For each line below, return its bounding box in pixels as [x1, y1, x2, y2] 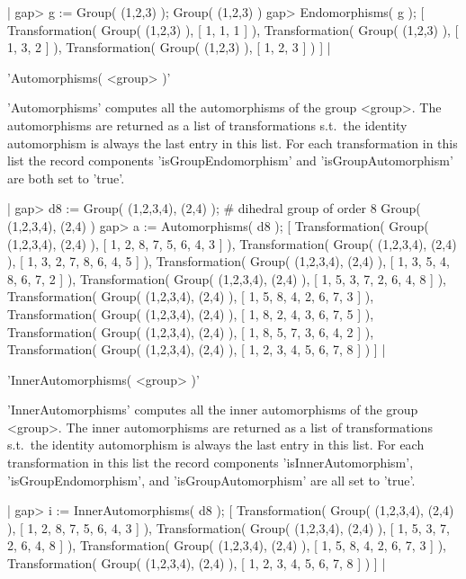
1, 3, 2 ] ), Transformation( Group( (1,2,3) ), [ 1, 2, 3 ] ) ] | [7, 38, 331, 57]
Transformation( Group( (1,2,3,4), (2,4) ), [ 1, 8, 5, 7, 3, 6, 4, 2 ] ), [7, 322, 374, 341]
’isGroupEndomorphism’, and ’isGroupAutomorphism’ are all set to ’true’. [7, 470, 416, 489]
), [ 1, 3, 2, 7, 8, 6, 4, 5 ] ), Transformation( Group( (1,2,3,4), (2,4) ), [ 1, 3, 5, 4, [7, 252, 450, 271]
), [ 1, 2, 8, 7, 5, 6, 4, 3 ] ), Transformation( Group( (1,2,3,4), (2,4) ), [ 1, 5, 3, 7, [7, 518, 450, 537]
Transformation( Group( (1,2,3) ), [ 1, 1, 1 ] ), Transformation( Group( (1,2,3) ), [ [7, 20, 459, 39]
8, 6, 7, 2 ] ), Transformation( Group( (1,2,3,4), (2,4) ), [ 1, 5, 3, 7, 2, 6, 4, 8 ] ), [7, 269, 446, 288]
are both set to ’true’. [7, 168, 125, 187]
